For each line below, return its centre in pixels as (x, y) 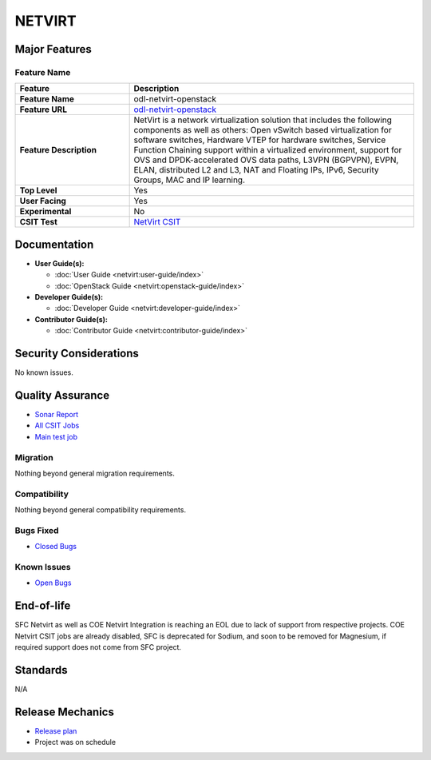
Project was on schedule (75, 742)
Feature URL (43, 109)
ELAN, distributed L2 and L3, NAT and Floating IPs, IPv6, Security (256, 170)
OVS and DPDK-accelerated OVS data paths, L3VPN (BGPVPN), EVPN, (266, 160)
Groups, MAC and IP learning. (190, 180)
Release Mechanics (65, 712)
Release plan (56, 730)
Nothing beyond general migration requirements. (95, 473)
